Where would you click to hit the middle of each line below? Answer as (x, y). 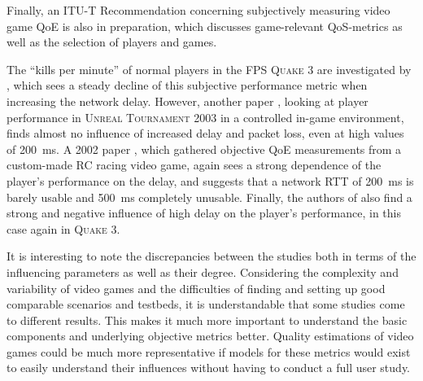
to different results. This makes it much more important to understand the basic (207, 320)
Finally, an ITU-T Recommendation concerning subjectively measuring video (198, 10)
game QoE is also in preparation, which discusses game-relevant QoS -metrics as (205, 26)
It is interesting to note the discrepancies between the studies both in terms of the (211, 256)
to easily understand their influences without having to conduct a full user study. (209, 368)
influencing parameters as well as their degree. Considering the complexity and (203, 272)
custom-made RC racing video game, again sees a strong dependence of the (194, 165)
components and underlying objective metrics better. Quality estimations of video (210, 336)
